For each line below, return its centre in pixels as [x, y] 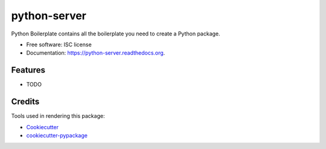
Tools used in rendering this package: [58, 116]
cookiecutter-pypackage [57, 135]
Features [28, 70]
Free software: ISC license [59, 44]
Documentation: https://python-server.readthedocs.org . [96, 53]
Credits [25, 102]
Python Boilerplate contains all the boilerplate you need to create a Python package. [116, 34]
